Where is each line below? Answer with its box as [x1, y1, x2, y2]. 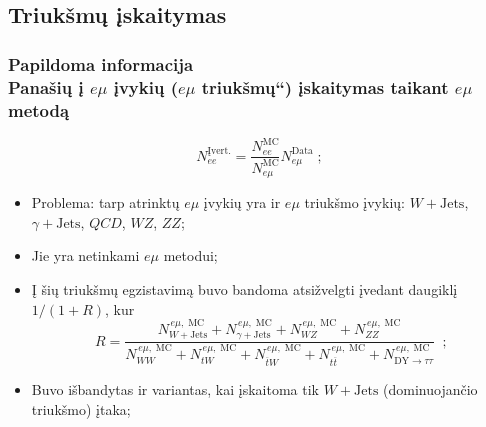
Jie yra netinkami [31, 245, 140, 266]
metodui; [163, 245, 218, 266]
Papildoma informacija [8, 51, 194, 76]
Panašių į [8, 74, 84, 99]
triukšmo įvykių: [304, 192, 405, 213]
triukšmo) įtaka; [31, 398, 131, 419]
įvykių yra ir [203, 192, 281, 213]
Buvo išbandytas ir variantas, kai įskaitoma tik [31, 379, 320, 400]
